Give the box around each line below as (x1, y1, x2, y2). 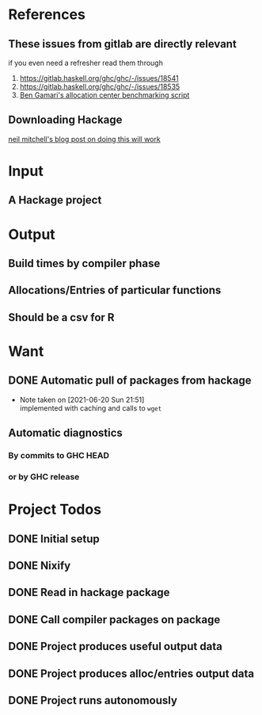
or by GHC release (8, 471, 80, 482)
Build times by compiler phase (8, 256, 161, 270)
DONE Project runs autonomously (8, 694, 178, 707)
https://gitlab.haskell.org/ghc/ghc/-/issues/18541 (19, 74, 180, 82)
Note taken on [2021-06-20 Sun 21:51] (19, 395, 145, 404)
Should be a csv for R (8, 311, 115, 324)
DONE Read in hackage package (8, 586, 170, 599)
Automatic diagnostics (8, 426, 123, 440)
